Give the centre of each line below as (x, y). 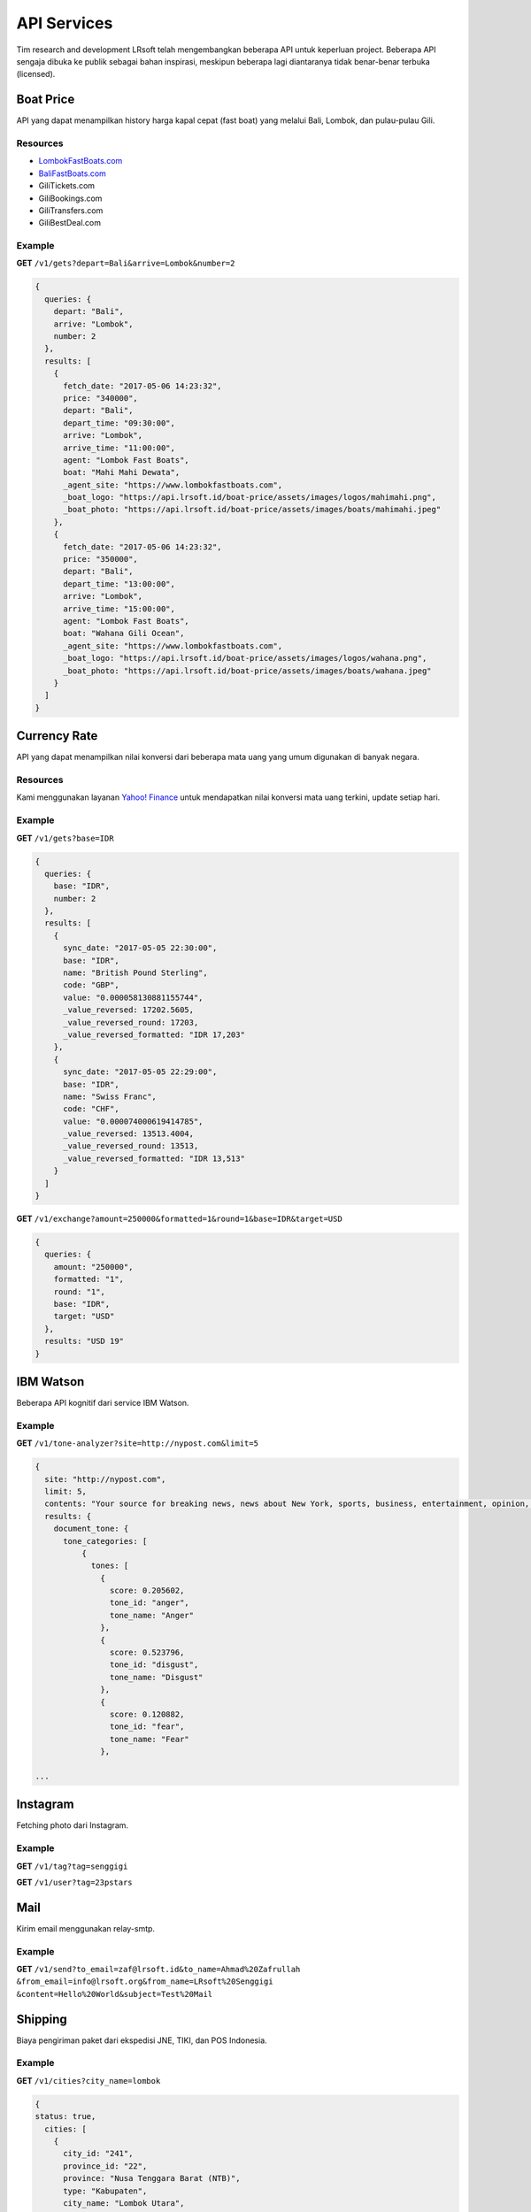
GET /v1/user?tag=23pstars (74, 1882)
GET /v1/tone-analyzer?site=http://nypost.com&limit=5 (137, 1443)
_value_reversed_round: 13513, (131, 1146)
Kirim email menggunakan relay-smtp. (85, 1928)
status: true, (65, 2116)
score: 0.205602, (147, 1591)
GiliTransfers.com (71, 210)
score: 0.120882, (147, 1714)
